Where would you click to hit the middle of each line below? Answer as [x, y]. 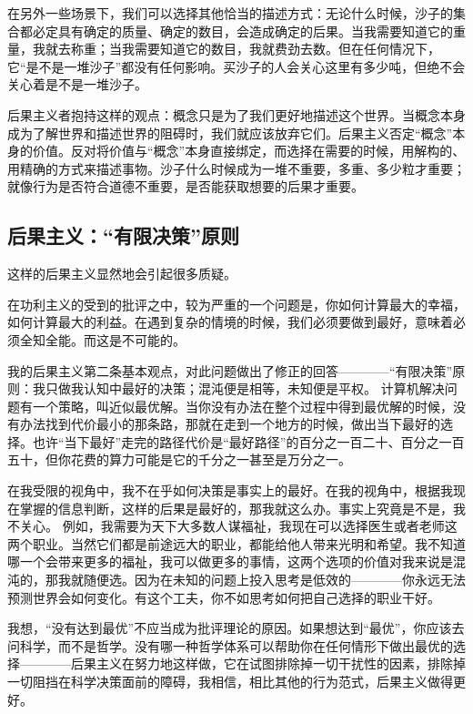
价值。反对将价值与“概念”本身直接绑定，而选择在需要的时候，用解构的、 [249, 151]
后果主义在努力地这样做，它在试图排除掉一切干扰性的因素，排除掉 [268, 663]
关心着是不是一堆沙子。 [77, 84]
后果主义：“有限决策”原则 [123, 235]
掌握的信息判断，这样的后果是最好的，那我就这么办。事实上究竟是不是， [236, 508]
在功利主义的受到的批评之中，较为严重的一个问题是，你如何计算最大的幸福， [236, 304]
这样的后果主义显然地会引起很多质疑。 [122, 274]
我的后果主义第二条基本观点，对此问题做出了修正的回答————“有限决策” [230, 370]
